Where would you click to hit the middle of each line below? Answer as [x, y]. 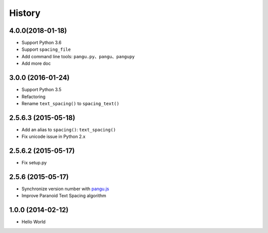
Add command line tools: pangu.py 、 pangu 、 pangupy [78, 56]
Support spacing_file [46, 49]
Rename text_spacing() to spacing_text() [70, 103]
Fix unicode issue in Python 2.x [54, 136]
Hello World [33, 222]
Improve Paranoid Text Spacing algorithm [64, 196]
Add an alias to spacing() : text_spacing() [69, 129]
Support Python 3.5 [41, 90]
